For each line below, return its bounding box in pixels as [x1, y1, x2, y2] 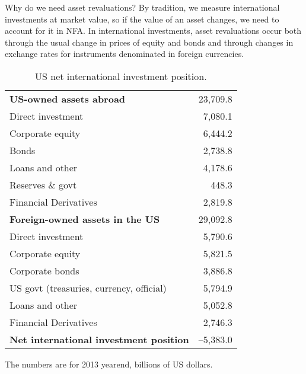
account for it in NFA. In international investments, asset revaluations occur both [5, 24, 302, 37]
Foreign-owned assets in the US [9, 212, 160, 226]
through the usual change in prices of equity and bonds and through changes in [5, 36, 294, 48]
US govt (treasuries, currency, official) [9, 280, 167, 295]
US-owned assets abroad [9, 91, 126, 106]
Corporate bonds [9, 263, 79, 277]
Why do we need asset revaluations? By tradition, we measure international [5, 1, 280, 13]
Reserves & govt [9, 177, 77, 191]
